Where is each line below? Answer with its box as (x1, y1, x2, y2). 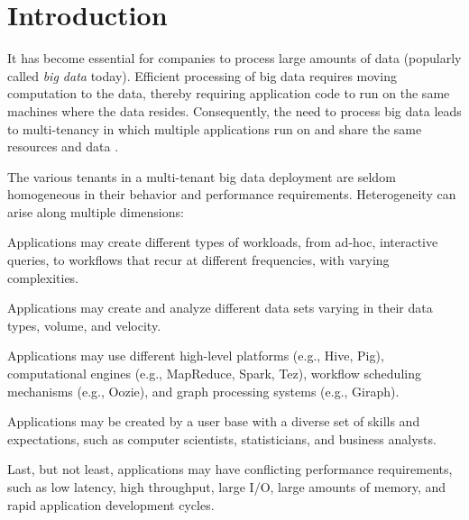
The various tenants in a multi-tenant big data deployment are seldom (7, 167, 396, 186)
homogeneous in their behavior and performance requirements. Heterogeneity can (7, 185, 456, 204)
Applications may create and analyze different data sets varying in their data (7, 298, 433, 317)
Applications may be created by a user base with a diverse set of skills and (7, 412, 420, 431)
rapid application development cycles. (7, 495, 215, 514)
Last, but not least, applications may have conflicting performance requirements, (7, 460, 453, 479)
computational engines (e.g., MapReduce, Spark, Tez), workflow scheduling (7, 364, 421, 383)
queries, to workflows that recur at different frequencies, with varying (7, 251, 390, 269)
